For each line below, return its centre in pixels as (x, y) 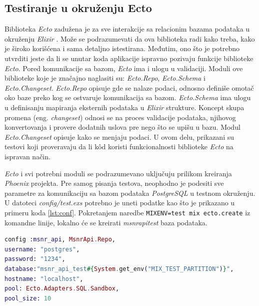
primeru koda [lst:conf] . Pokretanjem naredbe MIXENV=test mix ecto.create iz (127, 212)
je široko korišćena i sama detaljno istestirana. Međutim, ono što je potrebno (122, 48)
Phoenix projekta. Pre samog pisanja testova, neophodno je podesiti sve (114, 183)
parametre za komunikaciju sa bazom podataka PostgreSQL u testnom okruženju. (130, 193)
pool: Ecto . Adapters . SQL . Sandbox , (62, 289)
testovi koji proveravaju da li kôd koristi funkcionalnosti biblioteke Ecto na (119, 146)
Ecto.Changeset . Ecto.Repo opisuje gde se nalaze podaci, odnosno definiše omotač (129, 87)
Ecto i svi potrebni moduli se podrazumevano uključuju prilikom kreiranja (118, 173)
